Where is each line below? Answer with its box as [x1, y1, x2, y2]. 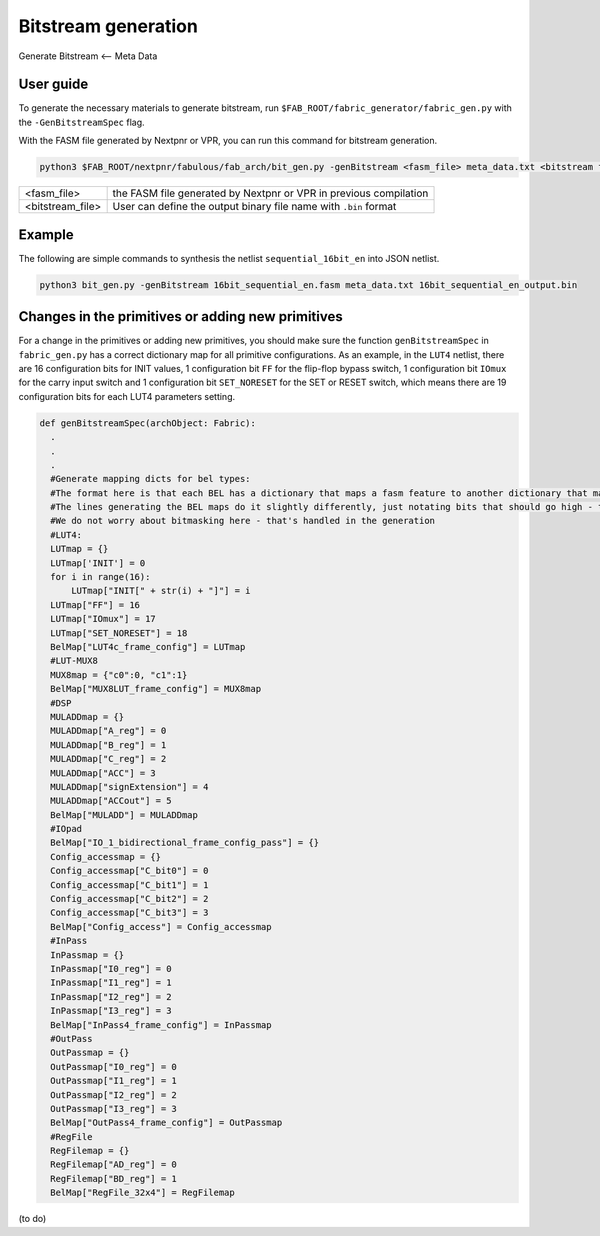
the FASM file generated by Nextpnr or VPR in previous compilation [112, 186, 429, 200]
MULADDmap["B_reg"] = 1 [50, 739, 167, 750]
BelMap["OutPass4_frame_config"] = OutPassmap [50, 1117, 283, 1129]
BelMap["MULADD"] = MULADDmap [50, 809, 199, 820]
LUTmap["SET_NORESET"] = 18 [50, 627, 188, 639]
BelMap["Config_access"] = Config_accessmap [50, 921, 272, 932]
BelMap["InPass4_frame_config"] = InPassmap [50, 1019, 272, 1030]
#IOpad [50, 823, 83, 835]
